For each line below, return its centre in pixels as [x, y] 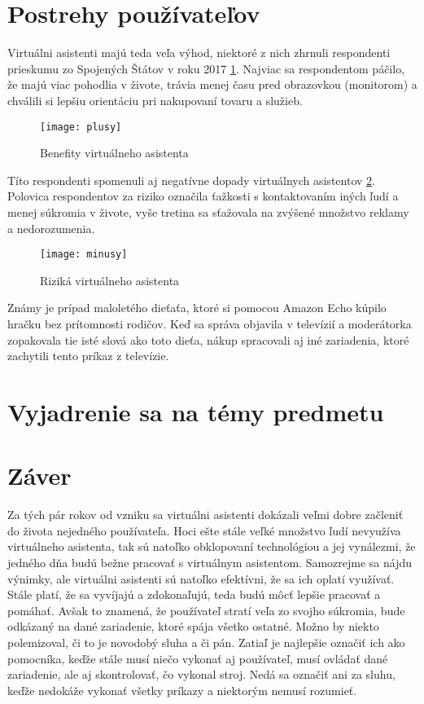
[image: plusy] [81, 127]
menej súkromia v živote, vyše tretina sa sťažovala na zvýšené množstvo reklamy [208, 211]
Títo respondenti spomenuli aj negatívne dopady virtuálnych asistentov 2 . [191, 180]
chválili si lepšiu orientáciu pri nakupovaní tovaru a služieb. [155, 100]
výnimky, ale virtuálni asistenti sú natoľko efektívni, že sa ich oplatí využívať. [201, 578]
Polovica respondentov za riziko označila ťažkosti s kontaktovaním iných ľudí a [203, 196]
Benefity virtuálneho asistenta [114, 153]
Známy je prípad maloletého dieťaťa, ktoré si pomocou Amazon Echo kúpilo [197, 308]
